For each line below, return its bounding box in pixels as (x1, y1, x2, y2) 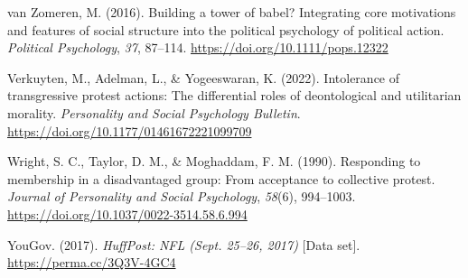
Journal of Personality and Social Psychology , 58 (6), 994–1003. (7, 187, 356, 206)
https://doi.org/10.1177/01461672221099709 (7, 121, 252, 140)
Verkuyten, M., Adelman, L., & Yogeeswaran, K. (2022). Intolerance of (7, 68, 400, 87)
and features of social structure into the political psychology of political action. (7, 20, 445, 39)
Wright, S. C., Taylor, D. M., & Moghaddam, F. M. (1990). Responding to (7, 152, 421, 171)
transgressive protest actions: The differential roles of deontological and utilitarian (7, 86, 462, 105)
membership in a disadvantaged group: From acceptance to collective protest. (7, 169, 435, 188)
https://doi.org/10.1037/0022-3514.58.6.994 (7, 204, 248, 223)
